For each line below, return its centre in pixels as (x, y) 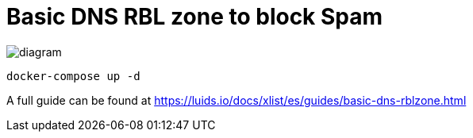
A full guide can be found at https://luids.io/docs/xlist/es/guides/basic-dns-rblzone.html (236, 100)
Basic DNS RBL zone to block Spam (195, 17)
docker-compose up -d (73, 76)
